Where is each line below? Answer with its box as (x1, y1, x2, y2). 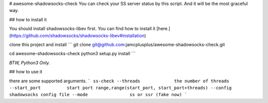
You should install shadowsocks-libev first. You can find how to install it (9, 26, 156, 32)
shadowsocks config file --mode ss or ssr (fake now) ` (9, 92, 188, 98)
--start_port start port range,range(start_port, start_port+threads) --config (9, 85, 232, 91)
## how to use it (9, 69, 42, 75)
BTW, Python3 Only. (9, 60, 50, 66)
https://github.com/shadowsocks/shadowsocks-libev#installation (10, 33, 145, 38)
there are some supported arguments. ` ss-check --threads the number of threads (9, 78, 229, 84)
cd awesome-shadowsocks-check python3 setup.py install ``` (9, 51, 136, 57)
